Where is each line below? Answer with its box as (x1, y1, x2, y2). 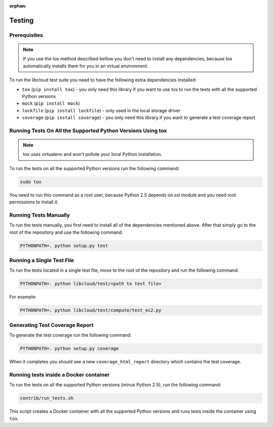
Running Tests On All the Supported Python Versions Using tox (9, 127, 167, 134)
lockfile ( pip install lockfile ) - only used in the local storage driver (22, 107, 180, 113)
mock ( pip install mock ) (22, 100, 80, 106)
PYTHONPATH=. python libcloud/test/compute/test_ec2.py (20, 308, 162, 313)
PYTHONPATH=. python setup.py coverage (20, 346, 119, 352)
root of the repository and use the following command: (9, 229, 123, 235)
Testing (9, 16, 34, 25)
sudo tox (20, 179, 42, 185)
